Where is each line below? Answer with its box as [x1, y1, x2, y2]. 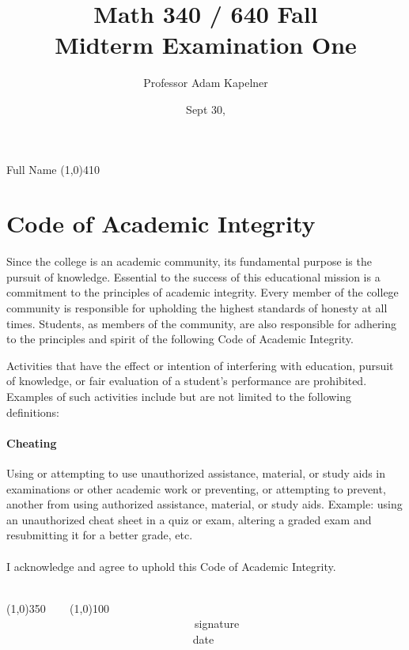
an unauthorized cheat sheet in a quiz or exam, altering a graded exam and [6, 511, 372, 527]
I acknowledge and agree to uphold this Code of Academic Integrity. [6, 557, 336, 574]
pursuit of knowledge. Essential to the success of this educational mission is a [6, 268, 381, 285]
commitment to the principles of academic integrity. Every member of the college [6, 284, 399, 300]
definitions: [6, 403, 59, 420]
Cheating [6, 434, 57, 451]
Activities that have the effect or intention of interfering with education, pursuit [6, 357, 394, 373]
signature [194, 615, 240, 632]
